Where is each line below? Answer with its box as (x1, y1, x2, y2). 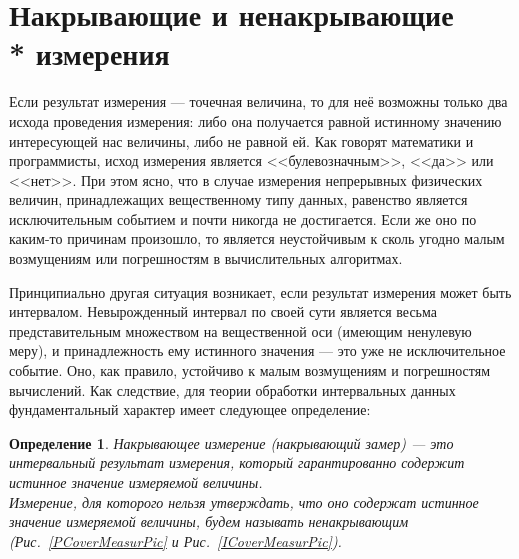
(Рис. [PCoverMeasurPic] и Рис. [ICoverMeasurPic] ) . (9, 530, 342, 551)
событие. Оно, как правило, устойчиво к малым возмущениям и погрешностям (9, 360, 491, 381)
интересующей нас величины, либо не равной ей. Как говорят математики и (9, 130, 474, 151)
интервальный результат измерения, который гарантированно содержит (9, 452, 465, 473)
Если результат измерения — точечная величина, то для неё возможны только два (9, 91, 508, 112)
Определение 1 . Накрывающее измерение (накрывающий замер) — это (9, 432, 454, 453)
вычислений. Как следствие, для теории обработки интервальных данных (9, 379, 456, 400)
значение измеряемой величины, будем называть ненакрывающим (9, 511, 409, 532)
